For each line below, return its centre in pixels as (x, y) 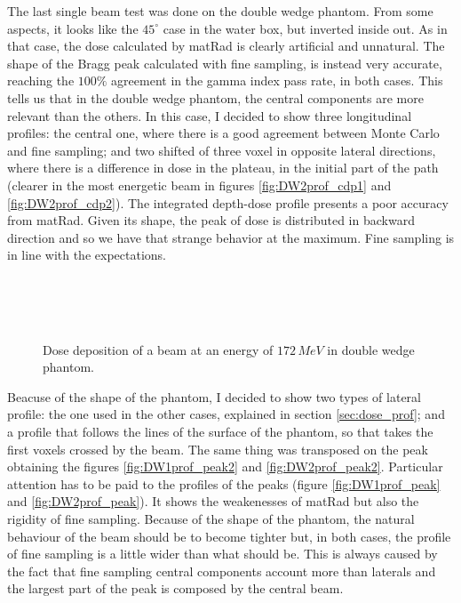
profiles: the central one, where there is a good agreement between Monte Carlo (223, 133)
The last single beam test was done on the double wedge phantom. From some (220, 11)
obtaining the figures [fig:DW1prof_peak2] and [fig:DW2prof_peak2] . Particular (225, 466)
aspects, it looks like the (73, 28)
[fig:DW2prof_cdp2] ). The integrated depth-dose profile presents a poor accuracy (228, 202)
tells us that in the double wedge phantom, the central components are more (215, 97)
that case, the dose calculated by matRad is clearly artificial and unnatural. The (226, 46)
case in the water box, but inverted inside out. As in (305, 28)
